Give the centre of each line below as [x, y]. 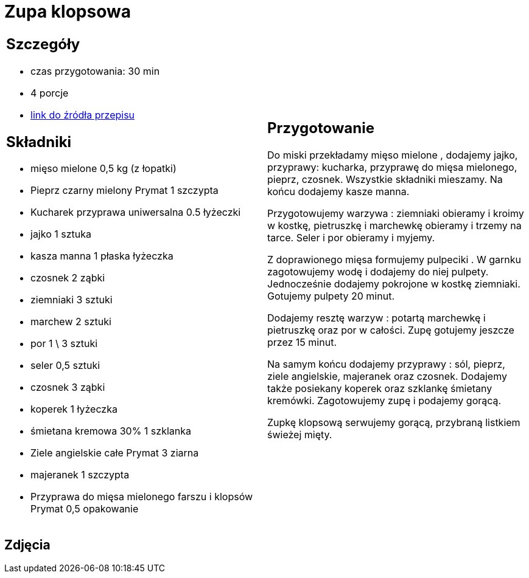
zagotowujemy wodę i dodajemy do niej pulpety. [378, 272]
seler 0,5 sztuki [65, 366]
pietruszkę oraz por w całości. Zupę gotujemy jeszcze [391, 330]
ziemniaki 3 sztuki [72, 300]
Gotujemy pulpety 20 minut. [331, 296]
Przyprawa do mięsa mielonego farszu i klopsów [142, 497]
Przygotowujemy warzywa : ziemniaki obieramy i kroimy [396, 214]
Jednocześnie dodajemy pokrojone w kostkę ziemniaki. [394, 284]
